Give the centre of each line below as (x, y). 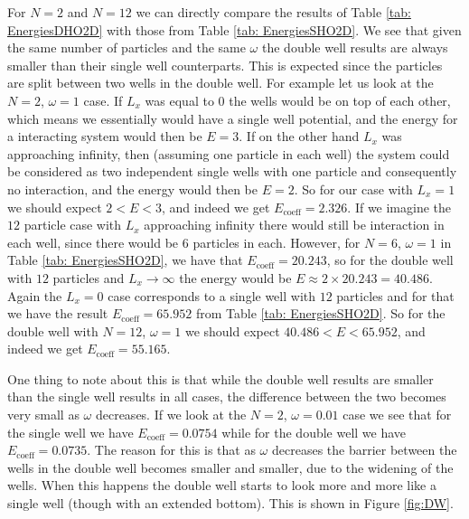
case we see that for (397, 415)
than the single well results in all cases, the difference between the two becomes (227, 396)
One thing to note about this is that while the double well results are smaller (220, 378)
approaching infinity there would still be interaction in (294, 225)
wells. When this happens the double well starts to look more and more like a (222, 485)
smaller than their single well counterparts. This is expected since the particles (225, 65)
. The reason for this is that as (171, 450)
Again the (35, 295)
